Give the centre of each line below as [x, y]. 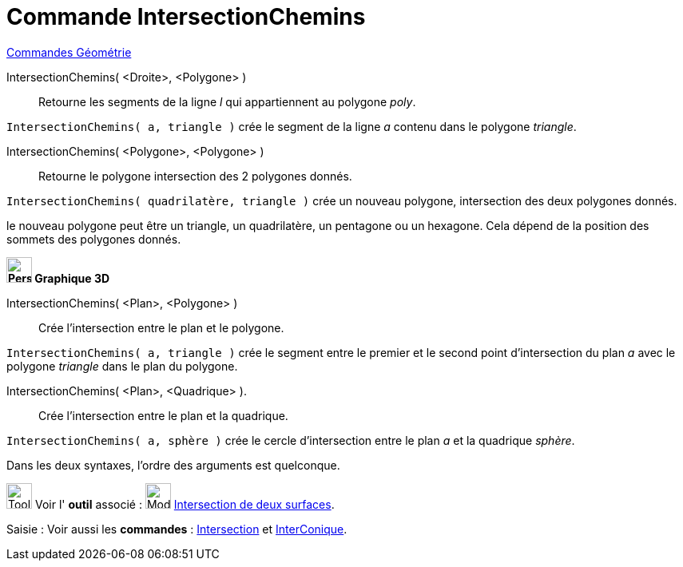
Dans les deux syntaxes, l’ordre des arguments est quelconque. [173, 465]
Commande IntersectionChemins [186, 17]
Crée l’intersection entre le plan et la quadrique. [163, 415]
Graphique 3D [72, 278]
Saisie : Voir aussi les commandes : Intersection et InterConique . [177, 529]
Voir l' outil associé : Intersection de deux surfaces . [185, 504]
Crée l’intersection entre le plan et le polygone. [161, 327]
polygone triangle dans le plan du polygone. [122, 366]
